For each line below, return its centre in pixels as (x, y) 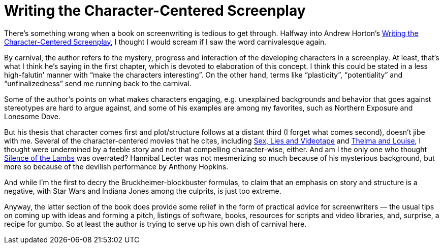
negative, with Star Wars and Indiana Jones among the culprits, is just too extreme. (143, 191)
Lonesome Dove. (32, 116)
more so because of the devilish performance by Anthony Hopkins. (116, 166)
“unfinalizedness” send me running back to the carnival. (98, 83)
